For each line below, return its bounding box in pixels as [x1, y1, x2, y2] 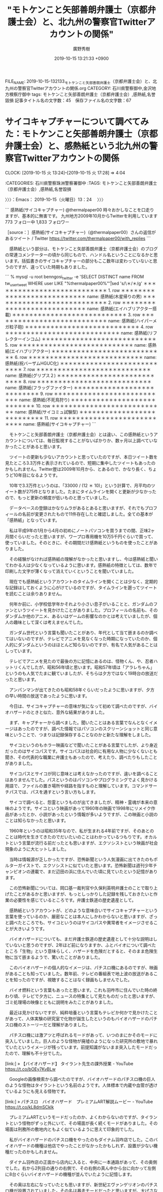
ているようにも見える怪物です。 [5, 1088, 69, 1094]
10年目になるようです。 [13, 472, 61, 478]
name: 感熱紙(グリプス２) [5, 373, 56, 378]
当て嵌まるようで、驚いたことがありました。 [13, 954, 103, 961]
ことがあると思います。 [17, 444, 65, 450]
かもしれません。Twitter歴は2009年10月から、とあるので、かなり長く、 [5, 466, 148, 472]
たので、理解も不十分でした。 [5, 1050, 65, 1056]
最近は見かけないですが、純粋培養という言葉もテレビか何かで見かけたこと [9, 1010, 158, 1015]
